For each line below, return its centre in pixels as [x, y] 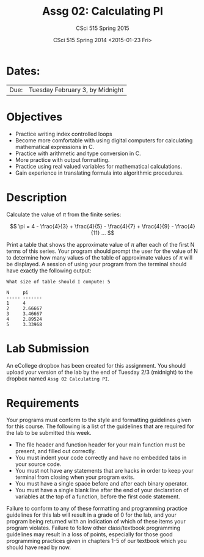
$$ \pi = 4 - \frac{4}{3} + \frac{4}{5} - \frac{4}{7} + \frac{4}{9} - [92, 226]
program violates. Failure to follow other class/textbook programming [93, 528]
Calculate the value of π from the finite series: [64, 214]
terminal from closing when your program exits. [75, 477]
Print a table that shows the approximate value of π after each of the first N [100, 244]
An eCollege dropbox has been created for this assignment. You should [96, 365]
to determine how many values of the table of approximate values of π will [100, 257]
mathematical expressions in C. [55, 147]
